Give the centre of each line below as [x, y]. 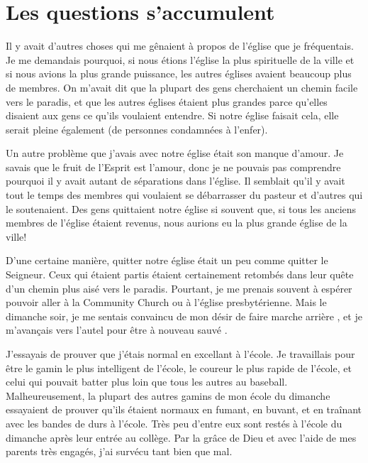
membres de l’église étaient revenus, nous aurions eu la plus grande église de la [177, 223]
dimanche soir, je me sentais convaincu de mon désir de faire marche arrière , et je [184, 316]
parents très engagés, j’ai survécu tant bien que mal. [119, 451]
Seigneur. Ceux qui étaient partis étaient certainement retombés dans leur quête [180, 274]
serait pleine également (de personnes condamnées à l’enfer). [137, 129]
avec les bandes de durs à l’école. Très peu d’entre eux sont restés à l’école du [174, 423]
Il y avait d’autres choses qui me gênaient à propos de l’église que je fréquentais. [180, 46]
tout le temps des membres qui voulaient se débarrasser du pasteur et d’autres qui [184, 195]
